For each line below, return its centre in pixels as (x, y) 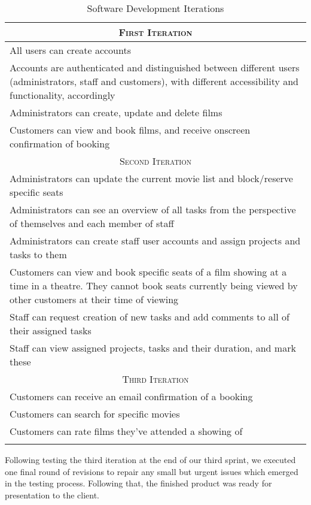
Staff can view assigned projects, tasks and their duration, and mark (153, 348)
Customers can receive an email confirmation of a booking (131, 396)
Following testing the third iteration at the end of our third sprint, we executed (150, 459)
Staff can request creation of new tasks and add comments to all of (150, 317)
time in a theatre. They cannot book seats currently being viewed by (154, 285)
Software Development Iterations (155, 8)
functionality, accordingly (62, 95)
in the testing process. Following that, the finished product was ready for (138, 483)
